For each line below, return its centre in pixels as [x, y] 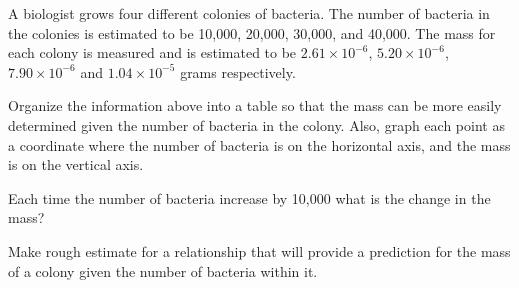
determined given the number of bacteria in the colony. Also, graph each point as [256, 124]
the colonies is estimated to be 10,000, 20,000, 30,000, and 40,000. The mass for [252, 32]
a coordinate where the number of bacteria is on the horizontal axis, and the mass [259, 144]
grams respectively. [238, 71]
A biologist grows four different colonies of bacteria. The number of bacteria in [249, 13]
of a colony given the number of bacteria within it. [163, 270]
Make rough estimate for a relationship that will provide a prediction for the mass [259, 250]
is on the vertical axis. [76, 164]
